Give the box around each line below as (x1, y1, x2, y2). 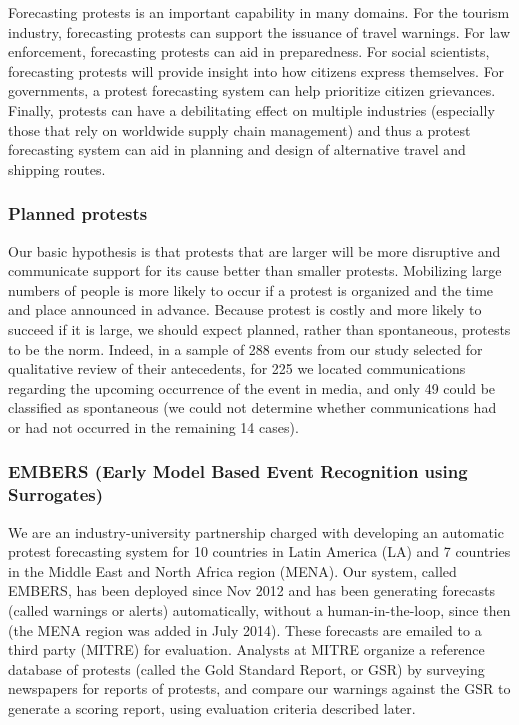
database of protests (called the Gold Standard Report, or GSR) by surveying (8, 658, 485, 679)
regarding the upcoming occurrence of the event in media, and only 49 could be (8, 377, 496, 398)
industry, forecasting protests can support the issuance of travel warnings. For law (8, 21, 510, 42)
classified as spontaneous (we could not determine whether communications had (8, 397, 497, 418)
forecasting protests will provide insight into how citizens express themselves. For (8, 60, 505, 81)
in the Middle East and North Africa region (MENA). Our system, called (8, 560, 457, 581)
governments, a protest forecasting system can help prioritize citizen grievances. (8, 80, 496, 101)
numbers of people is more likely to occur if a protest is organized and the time (8, 279, 494, 300)
